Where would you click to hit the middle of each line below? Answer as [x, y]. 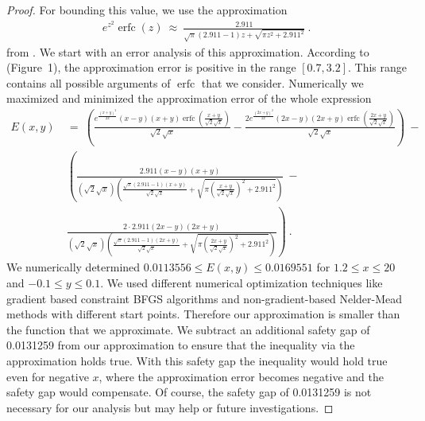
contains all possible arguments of [89, 82]
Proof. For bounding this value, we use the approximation [147, 10]
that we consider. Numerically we [282, 82]
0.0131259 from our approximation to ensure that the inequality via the [181, 345]
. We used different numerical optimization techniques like [241, 282]
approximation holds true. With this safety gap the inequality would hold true [197, 360]
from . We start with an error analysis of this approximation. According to [188, 51]
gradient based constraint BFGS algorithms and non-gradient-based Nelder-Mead [205, 298]
